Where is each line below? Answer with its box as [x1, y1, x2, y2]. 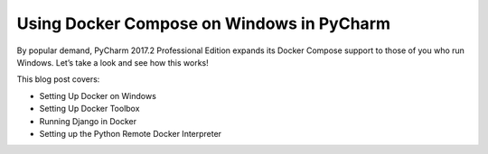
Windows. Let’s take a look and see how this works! [16, 57, 210, 68]
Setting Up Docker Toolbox [39, 104, 140, 114]
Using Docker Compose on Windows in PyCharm [16, 14, 391, 33]
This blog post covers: [16, 74, 100, 85]
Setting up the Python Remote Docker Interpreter [39, 128, 221, 139]
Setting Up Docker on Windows [39, 90, 157, 101]
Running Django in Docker [39, 115, 137, 126]
